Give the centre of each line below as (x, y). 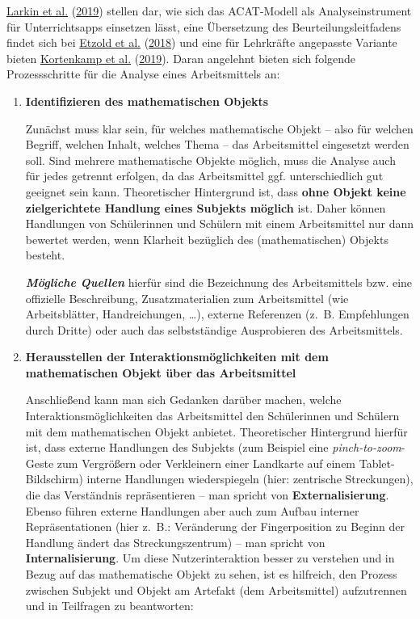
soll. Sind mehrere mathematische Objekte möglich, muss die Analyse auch (210, 160)
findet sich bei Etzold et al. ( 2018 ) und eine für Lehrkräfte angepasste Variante (202, 42)
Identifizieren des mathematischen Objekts (147, 101)
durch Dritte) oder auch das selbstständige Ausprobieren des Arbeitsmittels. (214, 329)
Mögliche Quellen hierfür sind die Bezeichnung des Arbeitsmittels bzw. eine (219, 282)
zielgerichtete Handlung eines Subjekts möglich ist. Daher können (206, 207)
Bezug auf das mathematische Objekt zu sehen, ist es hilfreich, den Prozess (211, 574)
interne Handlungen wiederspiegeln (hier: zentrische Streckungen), (250, 479)
